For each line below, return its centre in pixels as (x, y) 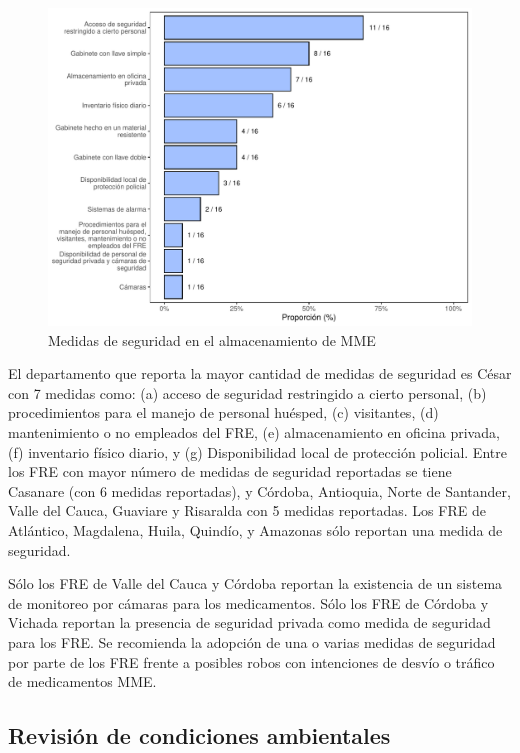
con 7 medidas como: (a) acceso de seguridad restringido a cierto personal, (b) (247, 392)
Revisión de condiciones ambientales (199, 735)
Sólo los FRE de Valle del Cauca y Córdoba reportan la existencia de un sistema (255, 583)
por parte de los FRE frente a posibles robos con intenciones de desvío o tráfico (251, 661)
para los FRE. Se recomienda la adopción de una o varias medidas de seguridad (252, 641)
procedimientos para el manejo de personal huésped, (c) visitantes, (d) (223, 412)
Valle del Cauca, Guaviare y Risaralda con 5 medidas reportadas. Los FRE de (247, 510)
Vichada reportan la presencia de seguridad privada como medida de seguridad (249, 622)
